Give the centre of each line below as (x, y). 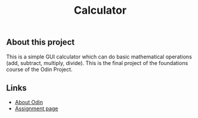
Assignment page (36, 108)
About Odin (29, 103)
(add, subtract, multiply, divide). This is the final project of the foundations (97, 63)
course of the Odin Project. (39, 69)
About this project (41, 42)
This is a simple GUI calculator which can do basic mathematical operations (99, 57)
